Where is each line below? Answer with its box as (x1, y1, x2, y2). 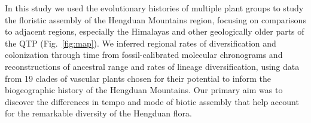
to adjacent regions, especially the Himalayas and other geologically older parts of (5, 25, 304, 38)
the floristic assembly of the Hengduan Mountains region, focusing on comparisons (5, 13, 306, 26)
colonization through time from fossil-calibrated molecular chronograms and (5, 48, 283, 61)
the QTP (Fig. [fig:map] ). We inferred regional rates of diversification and (5, 36, 276, 49)
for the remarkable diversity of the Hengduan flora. (5, 107, 192, 119)
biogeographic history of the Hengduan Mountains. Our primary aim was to (5, 84, 283, 96)
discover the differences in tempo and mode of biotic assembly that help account (5, 95, 299, 107)
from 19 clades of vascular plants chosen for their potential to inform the (5, 72, 272, 84)
